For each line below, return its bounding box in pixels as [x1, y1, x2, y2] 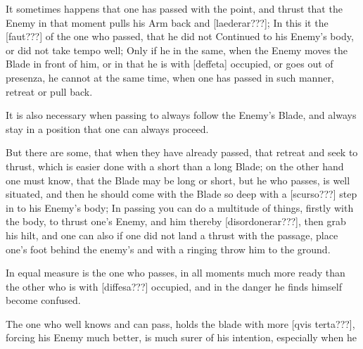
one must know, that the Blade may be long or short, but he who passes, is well [6, 172, 350, 187]
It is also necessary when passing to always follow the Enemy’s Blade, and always [6, 108, 357, 122]
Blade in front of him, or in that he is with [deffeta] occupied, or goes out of [6, 56, 333, 71]
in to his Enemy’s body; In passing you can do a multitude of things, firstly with [6, 200, 354, 215]
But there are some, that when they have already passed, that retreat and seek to [6, 145, 358, 160]
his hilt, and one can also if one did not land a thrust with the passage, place [6, 227, 338, 242]
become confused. [6, 293, 81, 307]
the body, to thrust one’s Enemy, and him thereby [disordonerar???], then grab [6, 214, 346, 229]
